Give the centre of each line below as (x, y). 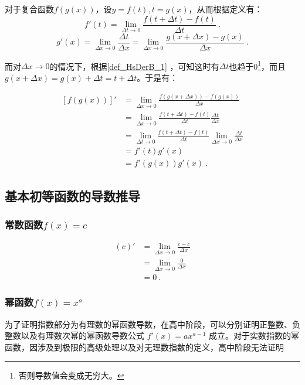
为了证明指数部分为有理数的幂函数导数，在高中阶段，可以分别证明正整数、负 (152, 324)
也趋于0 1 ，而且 (257, 65)
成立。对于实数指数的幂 (254, 335)
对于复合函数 (29, 9)
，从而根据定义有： (226, 9)
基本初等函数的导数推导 (72, 195)
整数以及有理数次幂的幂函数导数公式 (74, 335)
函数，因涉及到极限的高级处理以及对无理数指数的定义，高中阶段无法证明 (144, 347)
